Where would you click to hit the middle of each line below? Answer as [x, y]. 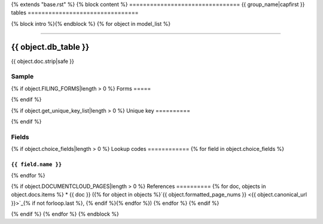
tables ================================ [75, 13]
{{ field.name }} [36, 164]
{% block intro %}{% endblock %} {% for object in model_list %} [91, 23]
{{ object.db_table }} [50, 47]
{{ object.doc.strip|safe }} [43, 61]
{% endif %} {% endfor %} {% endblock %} [65, 214]
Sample [22, 77]
